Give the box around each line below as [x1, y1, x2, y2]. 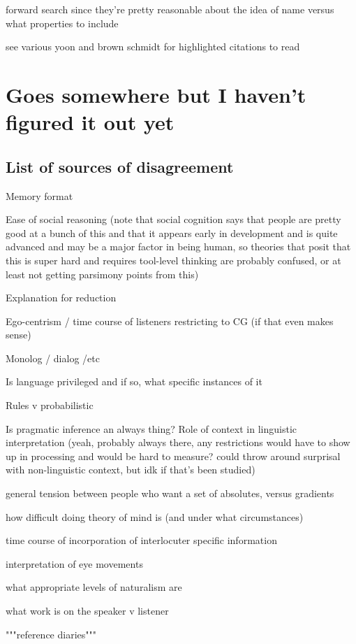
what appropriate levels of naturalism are [6, 580, 182, 594]
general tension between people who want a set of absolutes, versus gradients [6, 486, 334, 501]
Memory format [6, 188, 73, 203]
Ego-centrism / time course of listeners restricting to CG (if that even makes [6, 313, 334, 328]
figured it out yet [6, 108, 175, 136]
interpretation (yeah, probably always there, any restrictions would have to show [6, 435, 350, 450]
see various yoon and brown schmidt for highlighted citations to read [6, 39, 300, 54]
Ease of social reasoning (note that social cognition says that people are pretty [6, 212, 341, 227]
